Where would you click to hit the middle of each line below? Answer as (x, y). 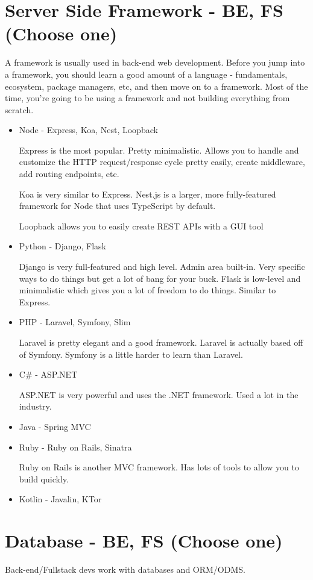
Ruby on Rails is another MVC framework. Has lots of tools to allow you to (159, 467)
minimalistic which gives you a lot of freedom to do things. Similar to (147, 290)
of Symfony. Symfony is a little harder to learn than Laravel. (131, 354)
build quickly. (44, 479)
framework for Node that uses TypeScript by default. (117, 206)
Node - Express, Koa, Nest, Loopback (88, 130)
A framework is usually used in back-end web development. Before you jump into (155, 62)
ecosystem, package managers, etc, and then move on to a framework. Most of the (156, 86)
